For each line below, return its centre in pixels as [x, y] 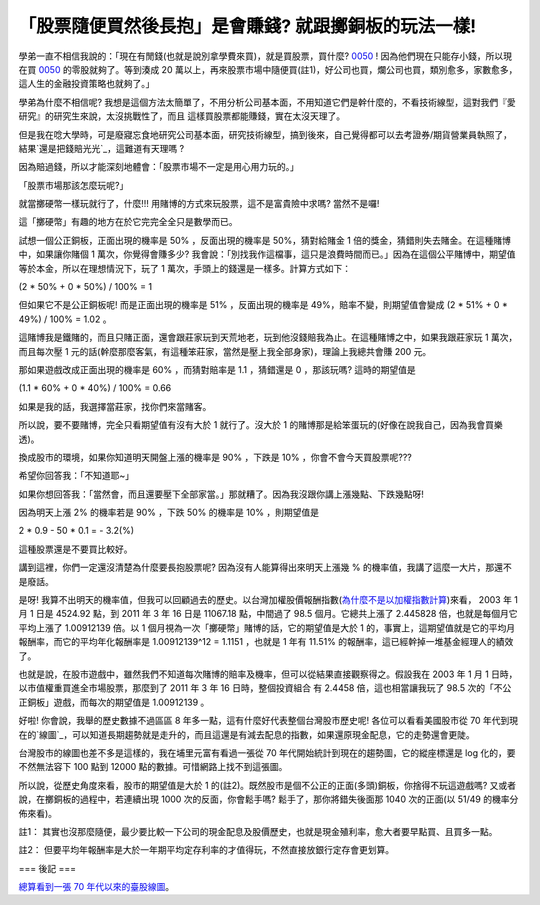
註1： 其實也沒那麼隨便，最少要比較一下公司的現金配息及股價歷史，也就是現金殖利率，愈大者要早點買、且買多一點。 [258, 831]
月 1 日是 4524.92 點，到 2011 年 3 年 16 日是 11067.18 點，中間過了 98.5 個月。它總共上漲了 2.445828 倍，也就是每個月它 [268, 614]
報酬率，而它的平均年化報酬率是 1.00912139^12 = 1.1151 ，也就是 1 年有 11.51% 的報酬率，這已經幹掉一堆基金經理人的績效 [266, 642]
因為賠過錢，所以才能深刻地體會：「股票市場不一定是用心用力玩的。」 [158, 167]
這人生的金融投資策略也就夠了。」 [86, 84]
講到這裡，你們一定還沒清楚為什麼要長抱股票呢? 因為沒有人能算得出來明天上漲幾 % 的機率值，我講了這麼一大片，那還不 [265, 567]
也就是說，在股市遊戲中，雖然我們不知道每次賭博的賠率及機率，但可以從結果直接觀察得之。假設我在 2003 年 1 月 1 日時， [268, 674]
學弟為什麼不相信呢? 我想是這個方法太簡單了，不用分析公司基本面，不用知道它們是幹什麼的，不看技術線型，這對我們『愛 [267, 102]
